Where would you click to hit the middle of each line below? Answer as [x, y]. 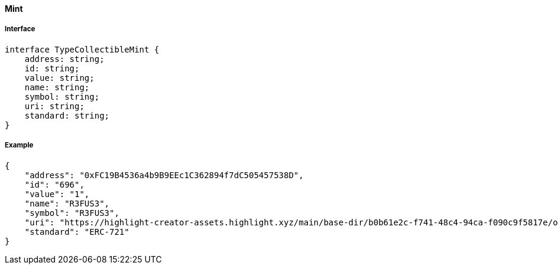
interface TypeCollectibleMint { [82, 49]
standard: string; [67, 115]
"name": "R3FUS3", [67, 203]
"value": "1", [57, 194]
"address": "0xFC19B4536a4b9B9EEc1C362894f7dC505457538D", [164, 175]
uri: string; [54, 106]
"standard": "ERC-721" [77, 232]
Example [19, 145]
